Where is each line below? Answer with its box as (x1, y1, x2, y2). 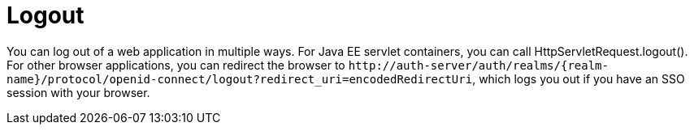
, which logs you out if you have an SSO (472, 71, 685, 86)
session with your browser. (7, 85, 150, 99)
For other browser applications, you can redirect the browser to (7, 57, 345, 72)
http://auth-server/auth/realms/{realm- (348, 58, 609, 72)
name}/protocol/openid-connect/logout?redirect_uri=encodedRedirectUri (7, 72, 473, 86)
